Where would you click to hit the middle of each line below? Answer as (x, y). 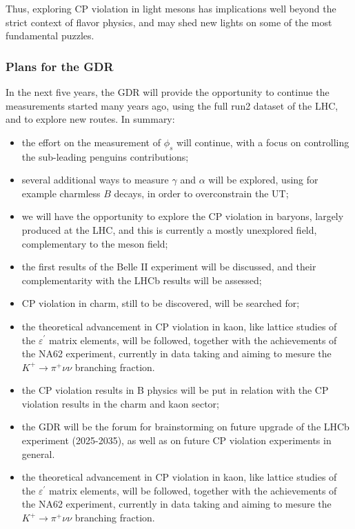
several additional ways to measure (95, 180)
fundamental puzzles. (50, 36)
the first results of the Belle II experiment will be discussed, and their (169, 267)
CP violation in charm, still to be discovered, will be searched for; (161, 303)
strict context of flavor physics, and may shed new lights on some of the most (169, 22)
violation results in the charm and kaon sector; (120, 403)
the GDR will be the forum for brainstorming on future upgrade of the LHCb (185, 427)
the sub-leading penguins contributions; (105, 156)
